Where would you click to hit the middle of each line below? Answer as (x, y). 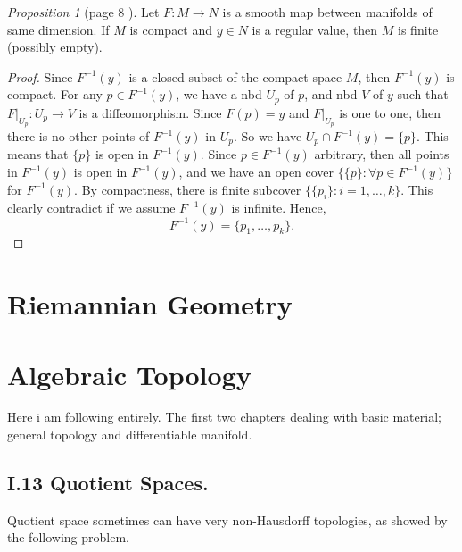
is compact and (171, 29)
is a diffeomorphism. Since (150, 112)
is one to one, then (390, 112)
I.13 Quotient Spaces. (108, 483)
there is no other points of (78, 136)
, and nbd (331, 94)
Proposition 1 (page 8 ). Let (83, 12)
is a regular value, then (315, 29)
